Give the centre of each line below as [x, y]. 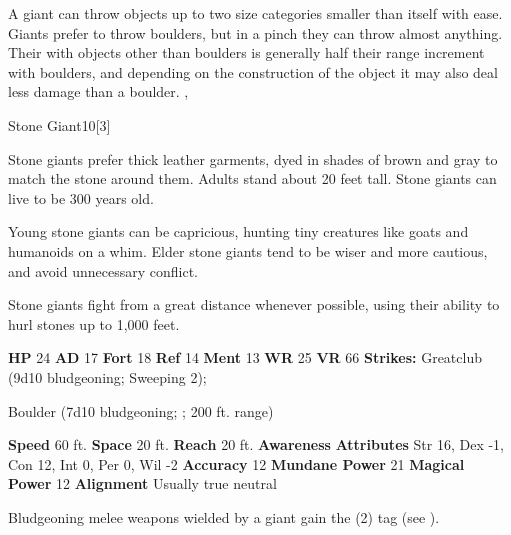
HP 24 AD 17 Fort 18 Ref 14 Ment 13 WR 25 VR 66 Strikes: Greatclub [245, 357]
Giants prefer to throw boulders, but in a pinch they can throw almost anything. [255, 32]
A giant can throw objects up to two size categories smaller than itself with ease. [255, 13]
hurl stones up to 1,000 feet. [94, 323]
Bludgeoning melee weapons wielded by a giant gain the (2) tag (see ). [224, 516]
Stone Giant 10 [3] [59, 124]
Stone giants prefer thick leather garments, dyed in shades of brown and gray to [253, 158]
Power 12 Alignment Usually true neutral [142, 483]
